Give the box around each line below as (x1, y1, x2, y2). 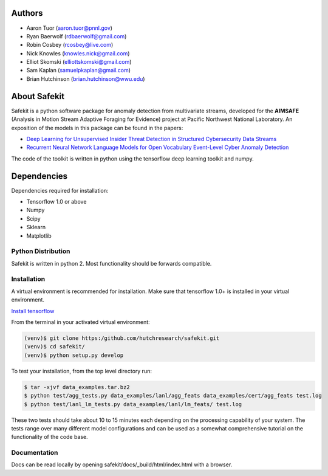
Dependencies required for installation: (11, 187, 109, 194)
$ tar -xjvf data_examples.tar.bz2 (24, 384, 130, 390)
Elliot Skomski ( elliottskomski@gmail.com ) (26, 58, 132, 66)
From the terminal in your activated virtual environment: (11, 319, 150, 326)
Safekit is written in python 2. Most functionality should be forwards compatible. (11, 260, 212, 267)
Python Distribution (11, 247, 70, 255)
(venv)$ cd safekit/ (24, 343, 85, 350)
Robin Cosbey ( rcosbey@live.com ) (26, 41, 114, 49)
